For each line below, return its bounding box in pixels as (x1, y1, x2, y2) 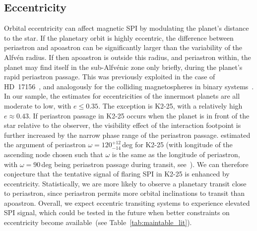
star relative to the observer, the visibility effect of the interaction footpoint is (4, 120, 241, 130)
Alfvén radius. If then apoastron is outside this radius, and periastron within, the (4, 52, 251, 62)
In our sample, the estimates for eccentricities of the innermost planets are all (4, 91, 240, 101)
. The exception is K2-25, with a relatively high (98, 100, 243, 111)
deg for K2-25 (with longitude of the (122, 139, 233, 150)
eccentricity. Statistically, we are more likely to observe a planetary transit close (4, 178, 247, 188)
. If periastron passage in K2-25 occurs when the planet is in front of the (29, 110, 250, 120)
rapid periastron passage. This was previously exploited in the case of (4, 71, 215, 82)
